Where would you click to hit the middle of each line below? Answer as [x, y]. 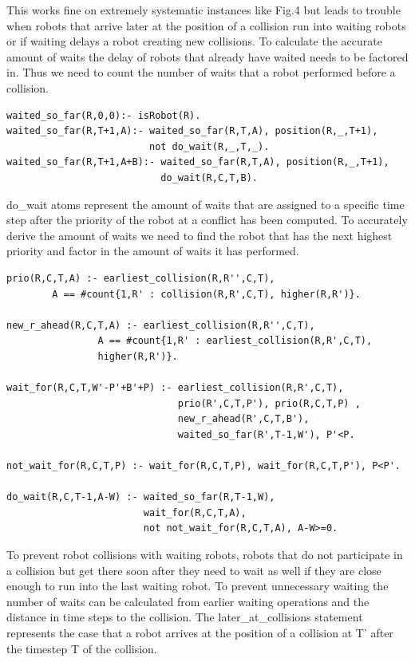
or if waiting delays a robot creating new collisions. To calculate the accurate [194, 41]
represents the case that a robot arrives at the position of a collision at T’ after [200, 632]
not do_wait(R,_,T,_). [209, 146]
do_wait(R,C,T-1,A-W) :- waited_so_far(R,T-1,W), [141, 497]
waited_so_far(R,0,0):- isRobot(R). [104, 115]
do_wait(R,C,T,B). [209, 177]
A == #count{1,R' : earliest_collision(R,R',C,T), [235, 341]
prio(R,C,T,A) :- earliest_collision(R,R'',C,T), [141, 278]
